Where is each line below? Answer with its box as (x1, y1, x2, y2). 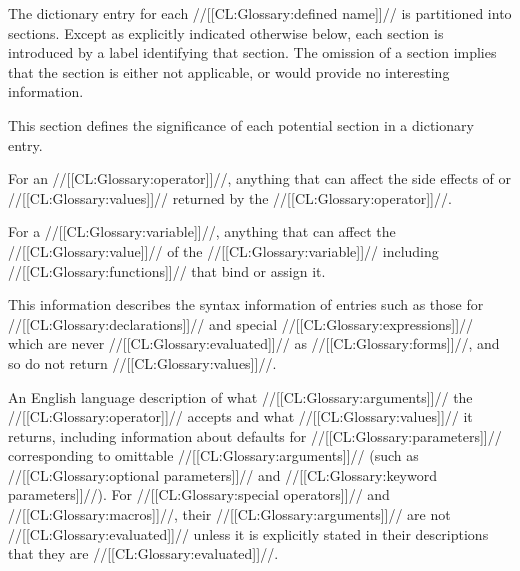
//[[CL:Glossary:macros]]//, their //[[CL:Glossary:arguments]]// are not (8, 504, 451, 525)
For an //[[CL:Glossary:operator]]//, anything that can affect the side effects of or (8, 168, 512, 189)
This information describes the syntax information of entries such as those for (8, 294, 484, 315)
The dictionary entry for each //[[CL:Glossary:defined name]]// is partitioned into (8, 3, 512, 23)
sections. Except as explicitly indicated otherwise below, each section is (8, 22, 444, 43)
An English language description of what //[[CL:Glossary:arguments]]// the (8, 386, 473, 407)
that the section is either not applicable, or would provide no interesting (8, 61, 450, 82)
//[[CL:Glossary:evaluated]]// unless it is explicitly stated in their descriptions (8, 523, 489, 544)
